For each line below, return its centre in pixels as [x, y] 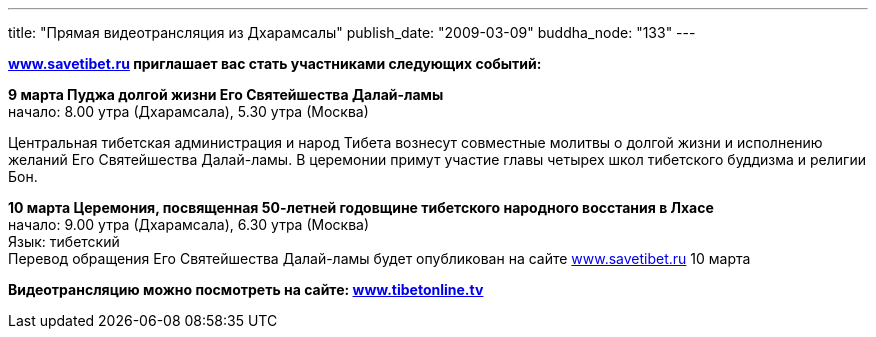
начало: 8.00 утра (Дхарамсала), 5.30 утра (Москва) [188, 111]
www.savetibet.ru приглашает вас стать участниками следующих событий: [275, 63]
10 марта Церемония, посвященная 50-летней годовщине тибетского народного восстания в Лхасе [361, 207]
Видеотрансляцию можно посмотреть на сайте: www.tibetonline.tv [246, 289]
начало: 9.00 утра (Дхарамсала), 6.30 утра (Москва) [189, 224]
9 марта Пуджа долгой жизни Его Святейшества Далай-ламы [226, 94]
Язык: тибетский [64, 241]
